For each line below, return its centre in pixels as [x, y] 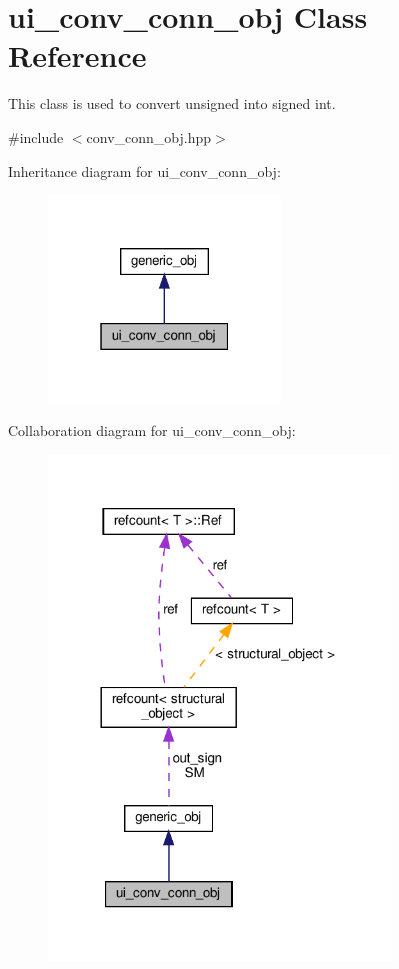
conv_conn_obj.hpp [149, 136]
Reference [77, 55]
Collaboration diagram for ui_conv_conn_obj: [152, 430]
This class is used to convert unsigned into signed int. [172, 103]
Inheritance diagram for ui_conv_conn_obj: [144, 170]
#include [36, 136]
